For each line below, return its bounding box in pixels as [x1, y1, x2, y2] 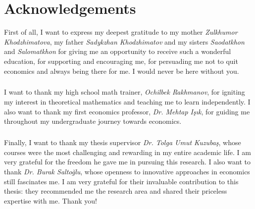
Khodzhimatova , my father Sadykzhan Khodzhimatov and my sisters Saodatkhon [4, 36, 245, 47]
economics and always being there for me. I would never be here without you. [4, 65, 239, 76]
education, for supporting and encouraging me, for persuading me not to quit [4, 55, 238, 66]
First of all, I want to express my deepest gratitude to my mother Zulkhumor [4, 27, 238, 37]
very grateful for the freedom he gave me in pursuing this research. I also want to [4, 157, 251, 167]
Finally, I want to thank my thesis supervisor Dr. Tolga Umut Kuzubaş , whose [4, 137, 241, 148]
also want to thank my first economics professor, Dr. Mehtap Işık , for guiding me [4, 106, 250, 116]
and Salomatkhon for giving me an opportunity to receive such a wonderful [4, 46, 231, 56]
